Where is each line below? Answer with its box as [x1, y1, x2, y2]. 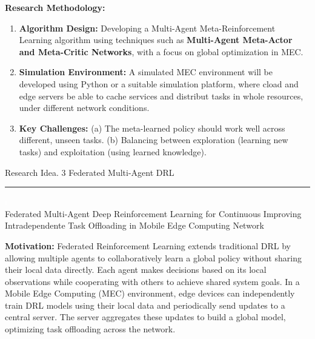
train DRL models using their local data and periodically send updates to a [5, 298, 285, 311]
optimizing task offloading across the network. [5, 323, 176, 335]
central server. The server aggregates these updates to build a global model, [5, 310, 286, 323]
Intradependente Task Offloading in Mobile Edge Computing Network [5, 219, 264, 232]
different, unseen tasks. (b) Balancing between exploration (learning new [19, 133, 288, 146]
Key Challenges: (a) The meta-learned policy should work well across [19, 121, 285, 134]
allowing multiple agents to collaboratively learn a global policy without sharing [5, 251, 302, 264]
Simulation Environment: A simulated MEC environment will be [19, 65, 273, 78]
